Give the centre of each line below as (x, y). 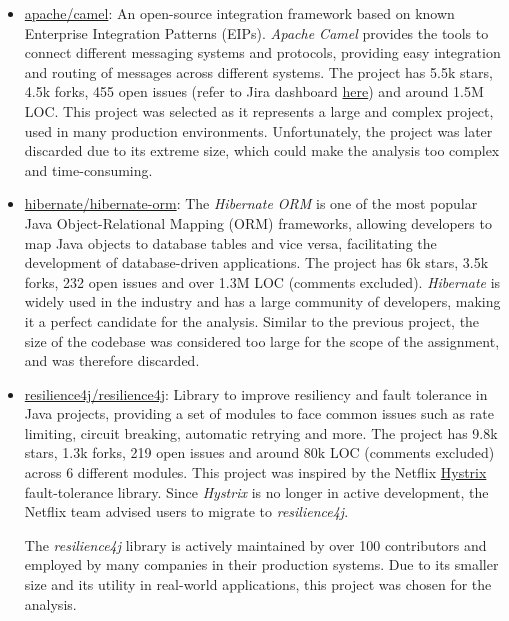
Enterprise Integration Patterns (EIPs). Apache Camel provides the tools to (256, 32)
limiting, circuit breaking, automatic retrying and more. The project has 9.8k (261, 432)
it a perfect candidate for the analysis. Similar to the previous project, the (252, 320)
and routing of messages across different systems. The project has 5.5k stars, (258, 71)
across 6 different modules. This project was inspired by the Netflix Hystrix (255, 472)
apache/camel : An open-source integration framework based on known (239, 13)
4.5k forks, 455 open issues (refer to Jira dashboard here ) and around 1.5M (254, 91)
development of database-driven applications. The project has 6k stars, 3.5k (256, 262)
